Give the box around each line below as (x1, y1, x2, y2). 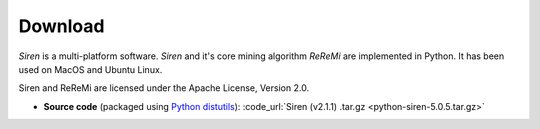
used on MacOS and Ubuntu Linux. (18, 63, 163, 75)
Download (18, 15, 105, 37)
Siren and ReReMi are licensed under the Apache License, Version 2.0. (18, 82, 310, 94)
